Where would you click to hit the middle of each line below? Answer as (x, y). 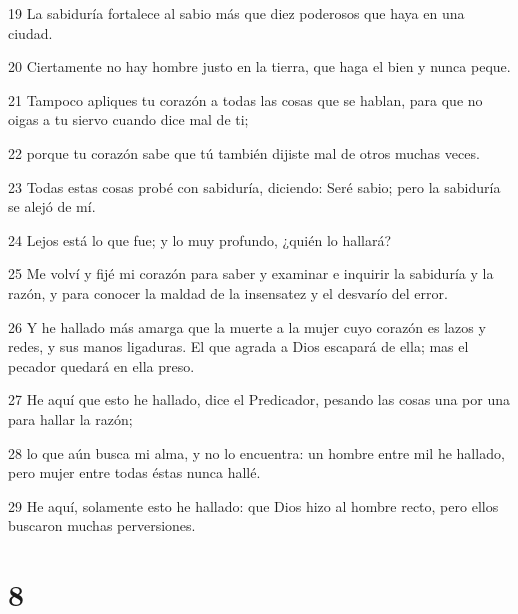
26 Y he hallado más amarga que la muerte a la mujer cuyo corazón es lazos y (247, 326)
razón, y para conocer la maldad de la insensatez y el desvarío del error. (228, 292)
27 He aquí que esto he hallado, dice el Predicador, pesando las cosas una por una (259, 399)
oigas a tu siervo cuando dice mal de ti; (128, 119)
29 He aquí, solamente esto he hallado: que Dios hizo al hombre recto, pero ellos (253, 505)
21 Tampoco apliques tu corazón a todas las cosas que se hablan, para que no (245, 99)
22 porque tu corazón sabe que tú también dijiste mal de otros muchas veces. (244, 152)
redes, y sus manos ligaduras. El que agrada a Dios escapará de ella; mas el (238, 346)
